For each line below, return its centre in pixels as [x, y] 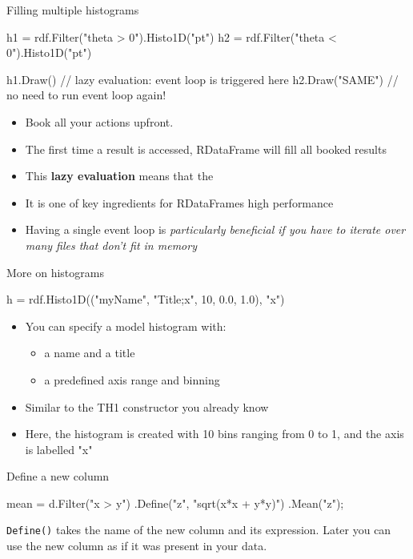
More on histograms [55, 272]
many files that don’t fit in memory [111, 245]
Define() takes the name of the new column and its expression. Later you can [199, 530]
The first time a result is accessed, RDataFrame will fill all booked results [206, 149]
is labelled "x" [59, 449]
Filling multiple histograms [73, 10]
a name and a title [90, 353]
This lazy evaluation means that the [119, 176]
